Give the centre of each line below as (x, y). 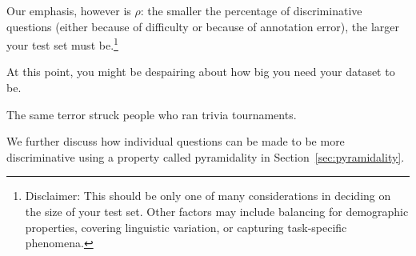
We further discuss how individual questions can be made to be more (176, 141)
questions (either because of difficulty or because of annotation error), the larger (203, 26)
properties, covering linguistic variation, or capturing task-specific (186, 227)
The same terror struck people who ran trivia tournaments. (152, 114)
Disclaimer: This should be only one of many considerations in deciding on (208, 196)
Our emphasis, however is (69, 10)
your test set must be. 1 (62, 44)
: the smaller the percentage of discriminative (251, 10)
